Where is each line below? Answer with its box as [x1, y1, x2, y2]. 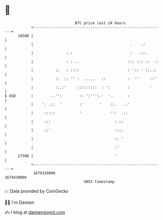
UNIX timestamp [83, 179, 115, 184]
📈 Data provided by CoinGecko [4, 188, 69, 194]
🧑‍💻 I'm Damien [4, 199, 35, 205]
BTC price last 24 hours [75, 21, 126, 25]
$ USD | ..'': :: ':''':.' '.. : [4, 93, 131, 98]
